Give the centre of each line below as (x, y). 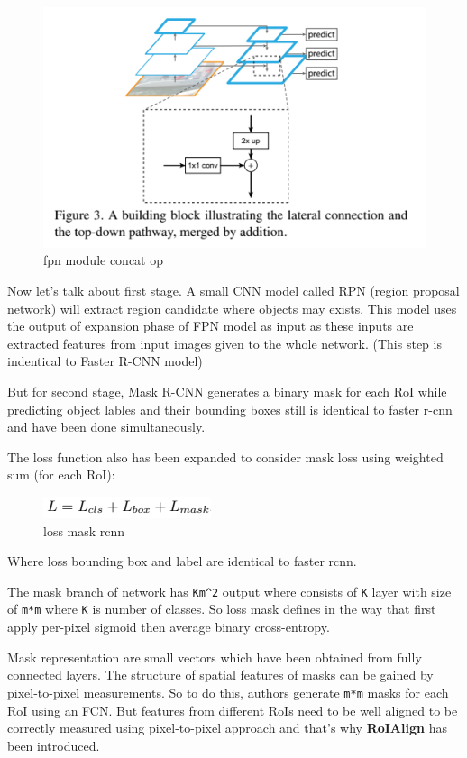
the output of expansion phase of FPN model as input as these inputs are (211, 326)
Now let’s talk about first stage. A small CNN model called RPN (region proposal (233, 291)
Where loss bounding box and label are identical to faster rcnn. (182, 561)
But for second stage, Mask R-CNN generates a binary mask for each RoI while (227, 392)
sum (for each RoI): (61, 475)
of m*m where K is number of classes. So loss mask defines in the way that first (222, 609)
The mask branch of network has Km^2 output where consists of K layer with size (229, 591)
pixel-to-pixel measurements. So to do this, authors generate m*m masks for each (228, 692)
